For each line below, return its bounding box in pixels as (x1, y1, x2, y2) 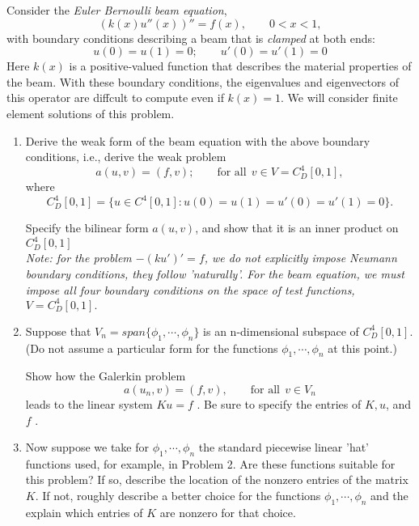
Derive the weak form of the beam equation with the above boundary (25, 132, 370, 149)
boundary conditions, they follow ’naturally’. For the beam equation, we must (25, 265, 404, 282)
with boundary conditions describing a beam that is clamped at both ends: (6, 29, 375, 46)
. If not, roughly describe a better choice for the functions (35, 487, 321, 504)
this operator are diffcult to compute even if (6, 89, 224, 106)
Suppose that (25, 322, 91, 339)
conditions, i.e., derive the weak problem (25, 148, 226, 165)
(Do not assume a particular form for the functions (25, 339, 278, 356)
